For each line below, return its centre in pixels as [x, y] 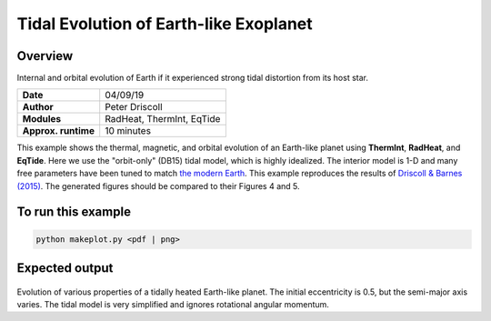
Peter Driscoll [134, 107]
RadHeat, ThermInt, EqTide [163, 119]
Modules [42, 119]
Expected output [65, 268]
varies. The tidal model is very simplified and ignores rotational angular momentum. [173, 305]
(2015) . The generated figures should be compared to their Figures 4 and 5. [158, 186]
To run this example [74, 212]
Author [38, 107]
